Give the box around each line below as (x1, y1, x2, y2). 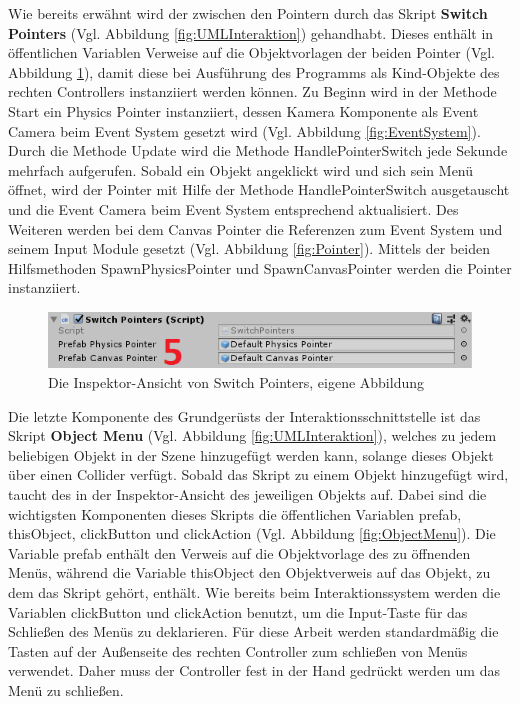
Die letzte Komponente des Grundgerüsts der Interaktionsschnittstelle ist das (8, 405, 481, 426)
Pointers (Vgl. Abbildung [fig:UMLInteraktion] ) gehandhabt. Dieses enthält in (8, 22, 494, 43)
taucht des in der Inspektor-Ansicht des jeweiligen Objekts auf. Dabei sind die (8, 483, 487, 504)
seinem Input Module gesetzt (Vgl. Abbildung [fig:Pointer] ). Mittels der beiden (8, 238, 491, 259)
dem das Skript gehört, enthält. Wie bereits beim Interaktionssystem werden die (8, 581, 501, 602)
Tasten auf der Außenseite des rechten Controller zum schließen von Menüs (8, 640, 468, 661)
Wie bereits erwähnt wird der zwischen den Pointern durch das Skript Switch (8, 3, 488, 23)
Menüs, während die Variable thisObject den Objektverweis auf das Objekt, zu (8, 562, 491, 583)
